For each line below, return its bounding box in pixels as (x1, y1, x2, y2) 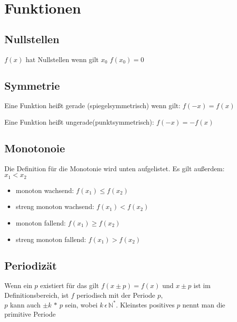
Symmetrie (4, 78, 60, 93)
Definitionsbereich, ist (4, 290, 69, 300)
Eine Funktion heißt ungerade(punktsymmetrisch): (4, 116, 154, 127)
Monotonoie (4, 140, 65, 155)
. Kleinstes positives (116, 299, 175, 309)
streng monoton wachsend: (15, 201, 94, 211)
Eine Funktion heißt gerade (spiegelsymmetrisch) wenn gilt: (4, 100, 180, 111)
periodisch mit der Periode (76, 290, 155, 300)
